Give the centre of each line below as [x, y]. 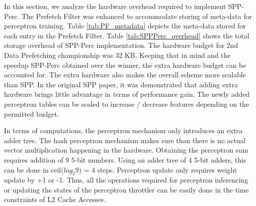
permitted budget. [32, 113]
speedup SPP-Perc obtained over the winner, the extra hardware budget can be [125, 65]
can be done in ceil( [34, 169]
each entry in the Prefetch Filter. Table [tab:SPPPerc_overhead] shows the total [127, 35]
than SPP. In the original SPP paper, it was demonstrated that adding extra [121, 84]
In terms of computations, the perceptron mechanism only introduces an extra [123, 130]
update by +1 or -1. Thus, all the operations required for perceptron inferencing [126, 180]
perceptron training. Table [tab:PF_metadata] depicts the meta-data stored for [125, 26]
